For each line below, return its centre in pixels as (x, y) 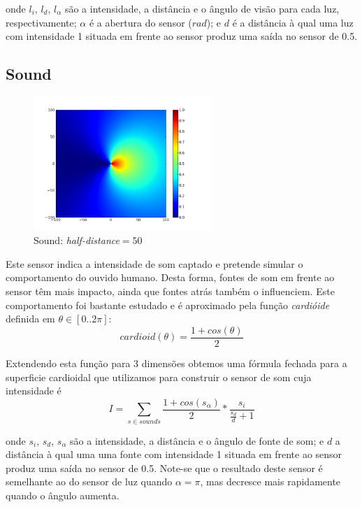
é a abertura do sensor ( (140, 22)
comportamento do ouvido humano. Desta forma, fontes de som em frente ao (170, 277)
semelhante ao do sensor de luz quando (89, 481)
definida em (30, 319)
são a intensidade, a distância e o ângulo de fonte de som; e (197, 440)
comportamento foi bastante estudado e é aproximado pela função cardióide (168, 305)
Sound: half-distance (77, 240)
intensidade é (34, 391)
